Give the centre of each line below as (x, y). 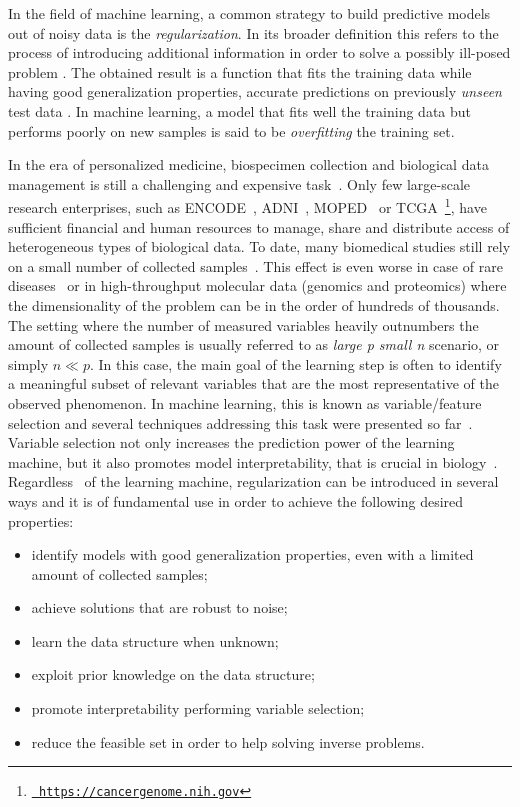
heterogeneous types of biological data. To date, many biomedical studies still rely (259, 246)
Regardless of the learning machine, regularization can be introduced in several (253, 481)
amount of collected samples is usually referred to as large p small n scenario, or (254, 344)
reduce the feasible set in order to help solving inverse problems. (228, 741)
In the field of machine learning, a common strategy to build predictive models (249, 13)
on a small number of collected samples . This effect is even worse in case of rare (255, 265)
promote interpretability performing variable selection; (198, 708)
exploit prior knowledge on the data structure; (173, 674)
